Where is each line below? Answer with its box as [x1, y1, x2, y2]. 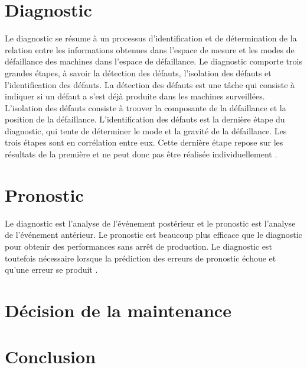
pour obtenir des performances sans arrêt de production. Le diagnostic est [5, 240, 272, 252]
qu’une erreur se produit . [5, 263, 98, 276]
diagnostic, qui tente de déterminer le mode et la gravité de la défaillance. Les [5, 124, 287, 137]
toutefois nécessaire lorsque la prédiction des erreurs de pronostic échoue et [5, 251, 276, 264]
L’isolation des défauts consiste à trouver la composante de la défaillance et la [5, 101, 286, 114]
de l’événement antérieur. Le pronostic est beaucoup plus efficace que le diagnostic [5, 228, 302, 241]
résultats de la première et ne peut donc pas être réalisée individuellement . [5, 148, 277, 160]
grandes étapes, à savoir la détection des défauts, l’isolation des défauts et [5, 66, 272, 79]
